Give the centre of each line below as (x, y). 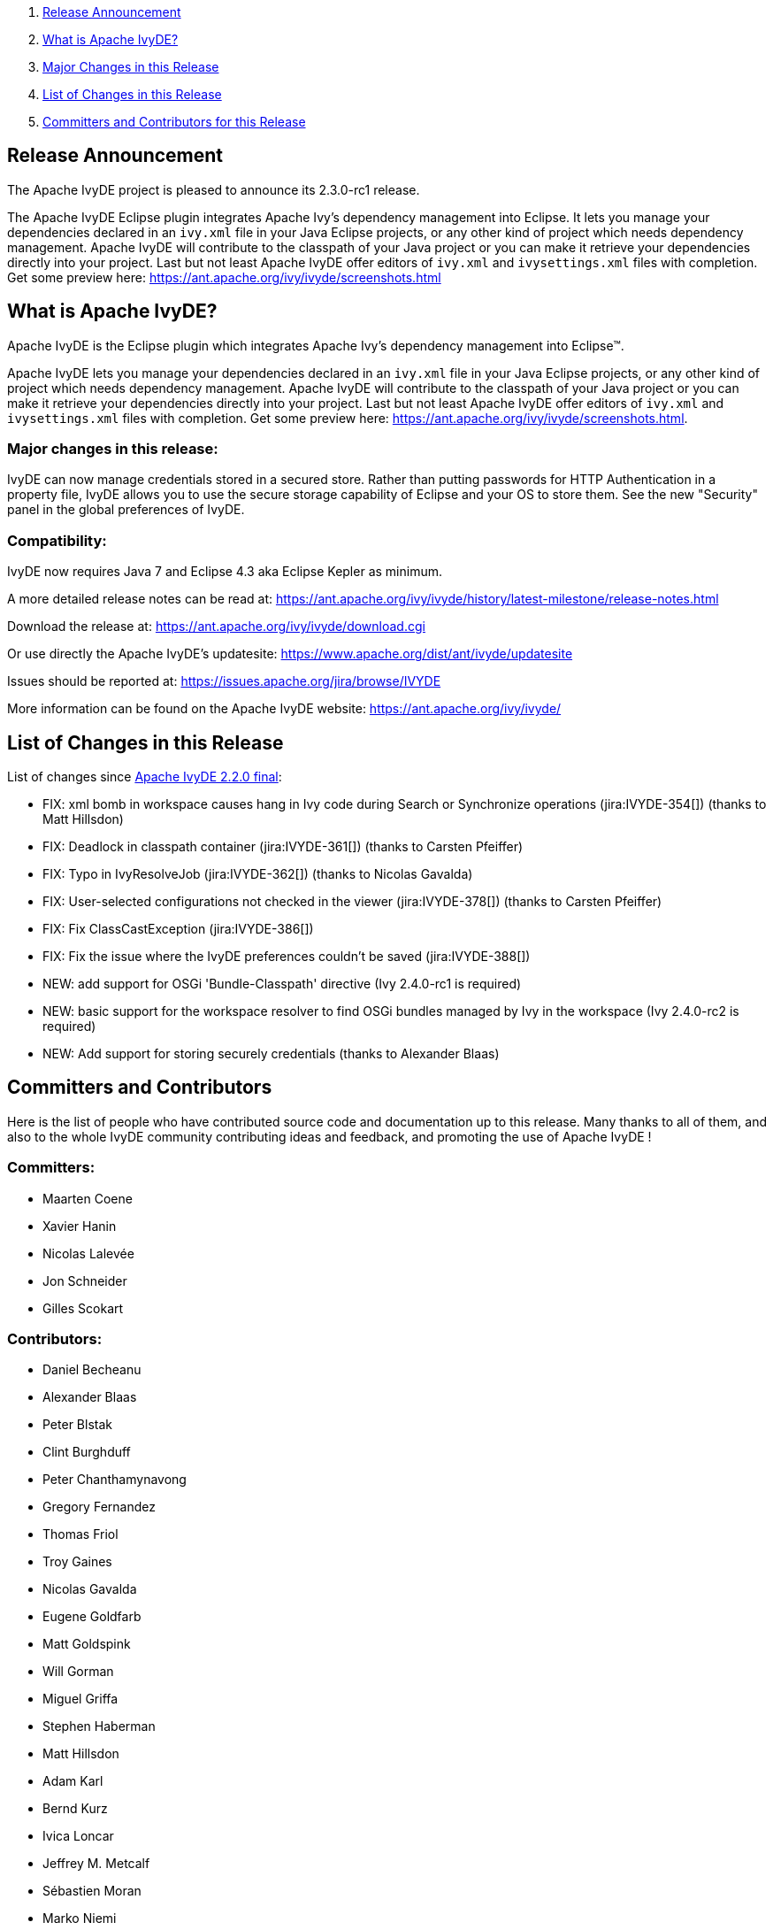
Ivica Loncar (78, 1836)
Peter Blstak (77, 1425)
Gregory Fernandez (99, 1507)
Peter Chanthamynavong (115, 1480)
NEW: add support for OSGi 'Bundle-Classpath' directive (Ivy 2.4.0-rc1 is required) (282, 984)
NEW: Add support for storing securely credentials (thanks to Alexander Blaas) (271, 1054)
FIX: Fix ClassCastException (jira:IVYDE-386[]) (178, 929)
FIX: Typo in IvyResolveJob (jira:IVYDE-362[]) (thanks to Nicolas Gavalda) (258, 874)
